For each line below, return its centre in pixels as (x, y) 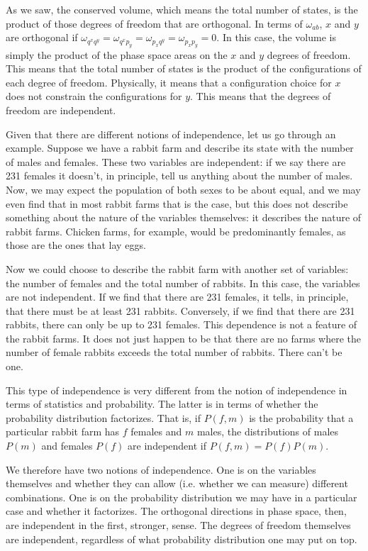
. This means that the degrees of (261, 96)
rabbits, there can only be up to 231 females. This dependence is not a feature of (182, 324)
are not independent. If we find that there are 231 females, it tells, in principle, (177, 297)
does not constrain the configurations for (94, 96)
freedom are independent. (61, 110)
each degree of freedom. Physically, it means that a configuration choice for (169, 82)
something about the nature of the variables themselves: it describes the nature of (184, 217)
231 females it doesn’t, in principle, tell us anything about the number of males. (179, 176)
